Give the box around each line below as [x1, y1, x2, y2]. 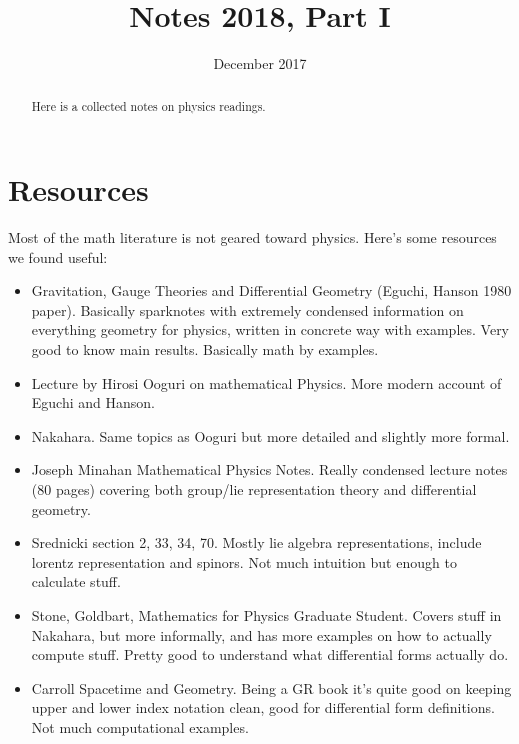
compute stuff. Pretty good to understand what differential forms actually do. [31, 644, 509, 665]
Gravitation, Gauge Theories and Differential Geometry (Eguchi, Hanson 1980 [31, 280, 512, 301]
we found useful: [8, 246, 108, 267]
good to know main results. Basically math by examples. [31, 339, 379, 360]
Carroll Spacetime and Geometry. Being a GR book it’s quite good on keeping [31, 677, 512, 698]
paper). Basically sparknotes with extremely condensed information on [31, 299, 464, 320]
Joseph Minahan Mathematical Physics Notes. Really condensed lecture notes [31, 459, 508, 480]
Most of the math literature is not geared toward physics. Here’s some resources [8, 227, 497, 248]
